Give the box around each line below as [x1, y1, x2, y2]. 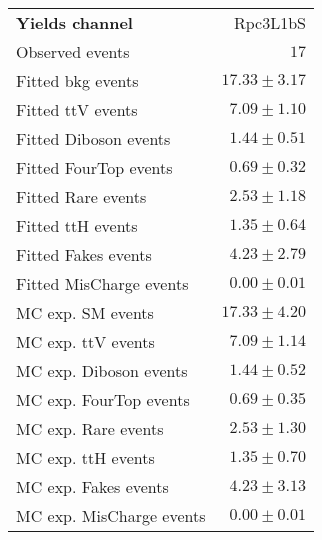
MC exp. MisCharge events [16, 504, 206, 527]
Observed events [16, 40, 130, 63]
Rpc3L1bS [233, 11, 306, 34]
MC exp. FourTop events [16, 388, 190, 411]
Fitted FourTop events [16, 156, 173, 179]
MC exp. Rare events [16, 417, 164, 440]
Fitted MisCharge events [16, 272, 189, 295]
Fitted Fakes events [16, 243, 152, 266]
